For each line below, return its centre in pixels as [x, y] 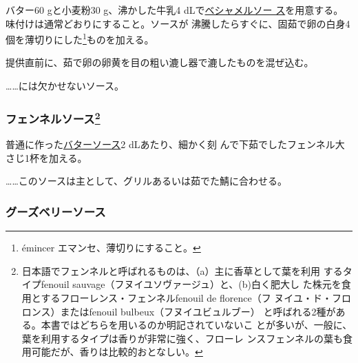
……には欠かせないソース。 [65, 86]
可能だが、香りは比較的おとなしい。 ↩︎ [117, 352]
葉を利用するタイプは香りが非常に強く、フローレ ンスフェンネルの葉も [182, 338]
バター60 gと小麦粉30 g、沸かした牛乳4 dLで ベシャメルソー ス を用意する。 [175, 10]
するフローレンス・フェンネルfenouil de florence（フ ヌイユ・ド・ [187, 298]
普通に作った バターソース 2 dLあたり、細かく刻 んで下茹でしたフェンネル [170, 144]
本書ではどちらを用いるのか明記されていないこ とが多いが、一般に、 [197, 325]
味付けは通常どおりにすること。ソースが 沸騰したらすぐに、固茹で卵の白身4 [178, 23]
